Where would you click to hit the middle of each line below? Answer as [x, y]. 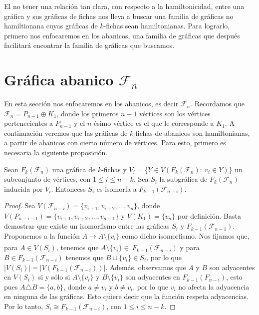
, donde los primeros [88, 113]
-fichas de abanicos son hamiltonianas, [192, 133]
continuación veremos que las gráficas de [66, 133]
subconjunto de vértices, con [47, 179]
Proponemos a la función [42, 235]
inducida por [23, 188]
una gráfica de [74, 169]
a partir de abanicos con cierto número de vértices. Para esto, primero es [115, 143]
